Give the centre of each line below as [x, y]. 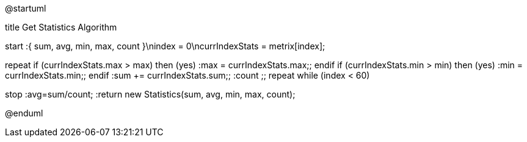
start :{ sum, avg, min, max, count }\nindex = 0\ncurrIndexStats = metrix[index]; [165, 46]
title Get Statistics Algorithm [61, 27]
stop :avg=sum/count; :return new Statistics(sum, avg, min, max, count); [150, 94]
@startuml [26, 8]
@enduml [24, 113]
